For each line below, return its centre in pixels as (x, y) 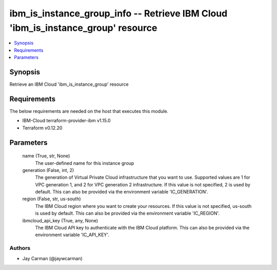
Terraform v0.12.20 (42, 128)
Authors (20, 248)
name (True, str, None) (46, 156)
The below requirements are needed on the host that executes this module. (89, 111)
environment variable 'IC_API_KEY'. (72, 235)
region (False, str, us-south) (52, 199)
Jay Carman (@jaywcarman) (53, 258)
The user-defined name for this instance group (85, 163)
